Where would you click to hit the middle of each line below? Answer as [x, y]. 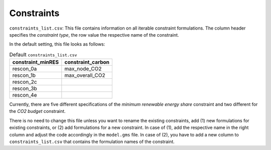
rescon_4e [25, 95]
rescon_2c [25, 82]
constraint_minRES [36, 62]
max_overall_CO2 [85, 75]
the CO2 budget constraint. [38, 111]
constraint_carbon [87, 62]
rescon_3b [25, 89]
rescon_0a [25, 69]
